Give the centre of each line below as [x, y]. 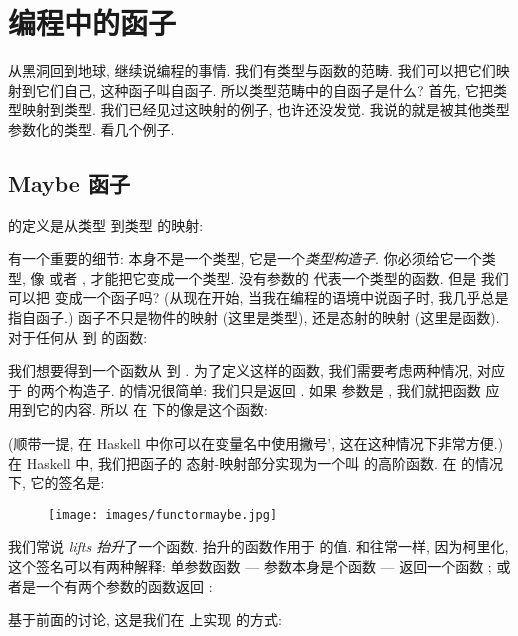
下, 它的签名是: [56, 482]
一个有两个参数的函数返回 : [124, 585]
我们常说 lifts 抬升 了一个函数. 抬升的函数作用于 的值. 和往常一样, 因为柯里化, [258, 546]
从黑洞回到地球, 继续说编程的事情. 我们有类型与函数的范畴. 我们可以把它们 [252, 70]
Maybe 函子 [69, 182]
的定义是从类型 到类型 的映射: [106, 224]
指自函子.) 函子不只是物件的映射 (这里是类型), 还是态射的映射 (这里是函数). [254, 317]
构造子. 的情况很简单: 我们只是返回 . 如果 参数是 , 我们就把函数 [274, 389]
